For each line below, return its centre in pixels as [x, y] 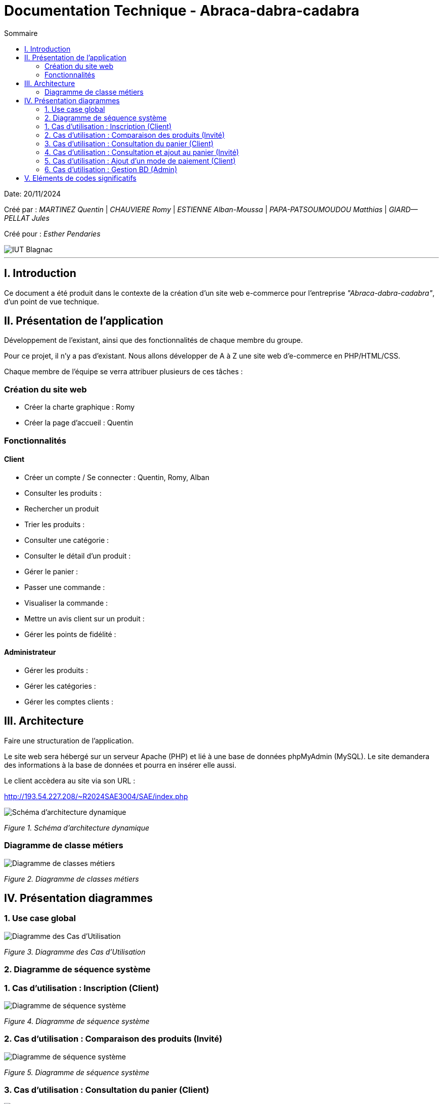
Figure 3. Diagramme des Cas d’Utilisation [75, 952]
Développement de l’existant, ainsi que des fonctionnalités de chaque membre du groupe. [153, 340]
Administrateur [30, 652]
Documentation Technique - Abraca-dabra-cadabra [182, 11]
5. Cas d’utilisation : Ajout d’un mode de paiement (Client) [140, 161]
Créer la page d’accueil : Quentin [79, 423]
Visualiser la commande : [66, 603]
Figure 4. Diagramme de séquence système [77, 1021]
